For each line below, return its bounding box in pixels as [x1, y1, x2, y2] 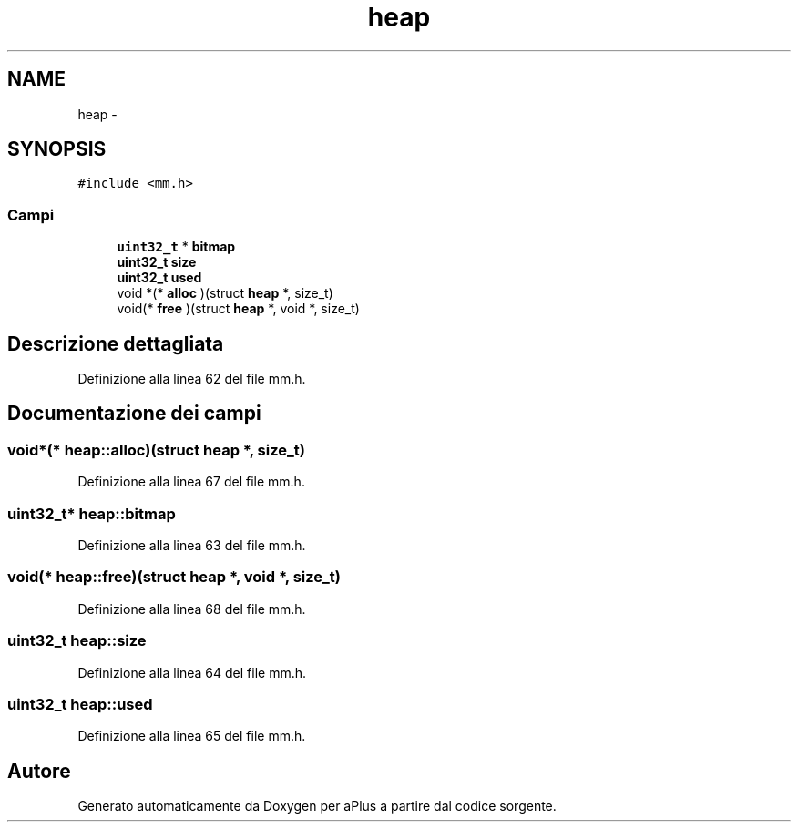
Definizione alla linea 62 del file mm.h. [77, 371, 306, 387]
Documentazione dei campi [7, 402, 261, 425]
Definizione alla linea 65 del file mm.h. [77, 728, 306, 744]
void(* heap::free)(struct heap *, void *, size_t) [7, 568, 341, 587]
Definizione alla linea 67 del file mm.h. [77, 474, 305, 490]
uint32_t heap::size [7, 631, 147, 650]
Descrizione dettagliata [7, 332, 224, 355]
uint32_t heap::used [7, 694, 153, 713]
